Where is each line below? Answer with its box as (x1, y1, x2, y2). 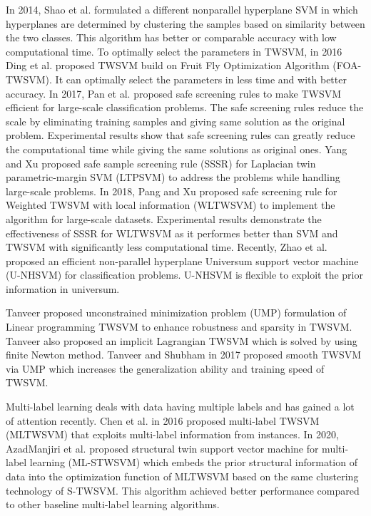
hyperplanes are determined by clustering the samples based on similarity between (6, 16, 365, 31)
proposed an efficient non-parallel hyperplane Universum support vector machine (6, 253, 359, 268)
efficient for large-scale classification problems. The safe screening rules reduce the (6, 100, 364, 115)
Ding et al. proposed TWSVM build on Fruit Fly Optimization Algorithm (6, 58, 330, 73)
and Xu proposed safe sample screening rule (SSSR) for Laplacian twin (6, 155, 316, 170)
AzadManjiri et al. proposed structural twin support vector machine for (6, 440, 319, 455)
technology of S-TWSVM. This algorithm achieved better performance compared (6, 483, 360, 497)
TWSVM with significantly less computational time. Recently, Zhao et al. (6, 239, 327, 254)
